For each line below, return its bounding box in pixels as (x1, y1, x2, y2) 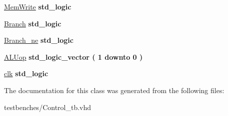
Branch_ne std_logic (4, 35, 73, 45)
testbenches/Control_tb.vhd (4, 102, 91, 112)
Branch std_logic (4, 18, 61, 28)
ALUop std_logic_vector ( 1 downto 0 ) (4, 51, 143, 62)
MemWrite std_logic (4, 1, 71, 11)
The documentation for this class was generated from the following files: (4, 85, 224, 95)
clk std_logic (4, 68, 48, 79)
